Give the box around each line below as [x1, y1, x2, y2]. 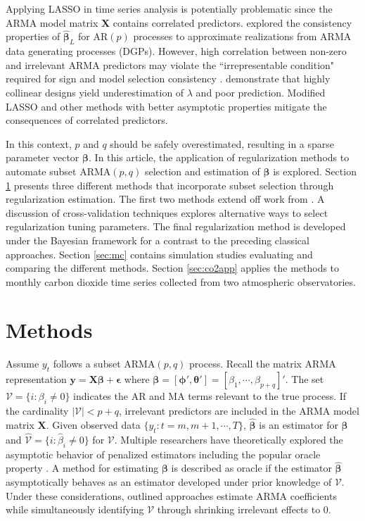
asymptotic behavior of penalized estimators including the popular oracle [6, 446, 321, 461]
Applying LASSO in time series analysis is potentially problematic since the [6, 1, 333, 15]
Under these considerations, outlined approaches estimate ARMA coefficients [6, 488, 337, 503]
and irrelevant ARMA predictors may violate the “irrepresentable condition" [6, 57, 335, 72]
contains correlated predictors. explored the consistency [113, 15, 352, 30]
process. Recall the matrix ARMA [189, 356, 336, 371]
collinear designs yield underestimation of [6, 84, 184, 99]
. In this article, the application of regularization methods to [89, 150, 350, 165]
